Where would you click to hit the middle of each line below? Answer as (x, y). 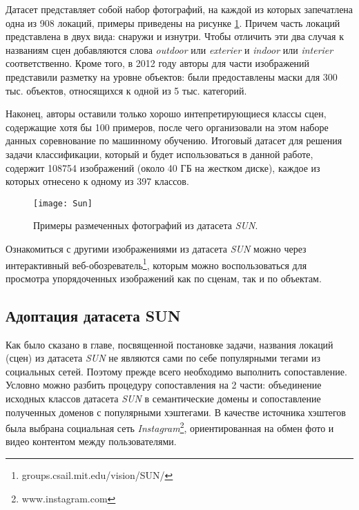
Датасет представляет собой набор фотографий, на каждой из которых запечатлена (179, 9)
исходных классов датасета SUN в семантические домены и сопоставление (163, 398)
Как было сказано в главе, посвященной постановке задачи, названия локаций (169, 344)
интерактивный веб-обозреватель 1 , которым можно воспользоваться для (156, 264)
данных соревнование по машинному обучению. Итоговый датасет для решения (174, 140)
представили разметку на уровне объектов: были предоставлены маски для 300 (172, 76)
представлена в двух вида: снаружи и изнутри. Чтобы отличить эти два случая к (175, 36)
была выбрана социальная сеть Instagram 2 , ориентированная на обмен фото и (170, 427)
